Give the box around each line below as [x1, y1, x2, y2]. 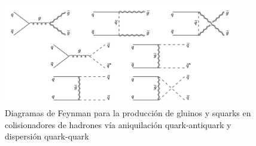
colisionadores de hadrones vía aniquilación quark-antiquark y [5, 118, 231, 131]
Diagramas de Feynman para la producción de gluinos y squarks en [5, 106, 251, 119]
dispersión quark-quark [5, 130, 89, 142]
